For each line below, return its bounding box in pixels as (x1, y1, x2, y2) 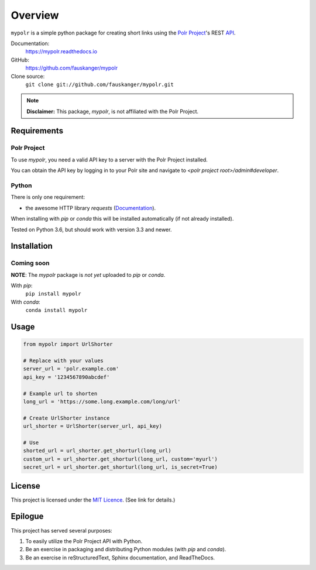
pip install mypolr (25, 290, 81, 297)
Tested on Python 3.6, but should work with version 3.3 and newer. (11, 226, 172, 233)
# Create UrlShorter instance (23, 414, 110, 421)
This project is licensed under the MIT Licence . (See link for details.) (11, 496, 176, 503)
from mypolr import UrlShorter (23, 341, 114, 348)
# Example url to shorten (23, 390, 98, 397)
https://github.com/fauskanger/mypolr (25, 64, 118, 71)
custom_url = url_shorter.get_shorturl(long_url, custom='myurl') (23, 455, 218, 462)
